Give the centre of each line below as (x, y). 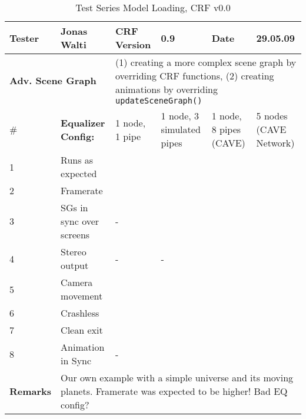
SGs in (74, 207)
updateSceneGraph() (159, 101)
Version (133, 44)
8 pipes (226, 129)
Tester (24, 38)
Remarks (31, 391)
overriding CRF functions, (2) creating (195, 76)
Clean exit (82, 330)
